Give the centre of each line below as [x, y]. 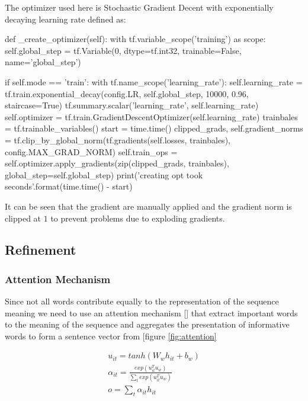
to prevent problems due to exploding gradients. [138, 218]
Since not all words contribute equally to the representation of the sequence [142, 301]
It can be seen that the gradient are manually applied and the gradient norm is [148, 206]
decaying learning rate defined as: [65, 19]
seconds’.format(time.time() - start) [69, 186]
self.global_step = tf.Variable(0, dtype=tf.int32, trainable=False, [123, 50]
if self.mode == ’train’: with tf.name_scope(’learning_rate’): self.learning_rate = [154, 81]
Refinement [41, 250]
